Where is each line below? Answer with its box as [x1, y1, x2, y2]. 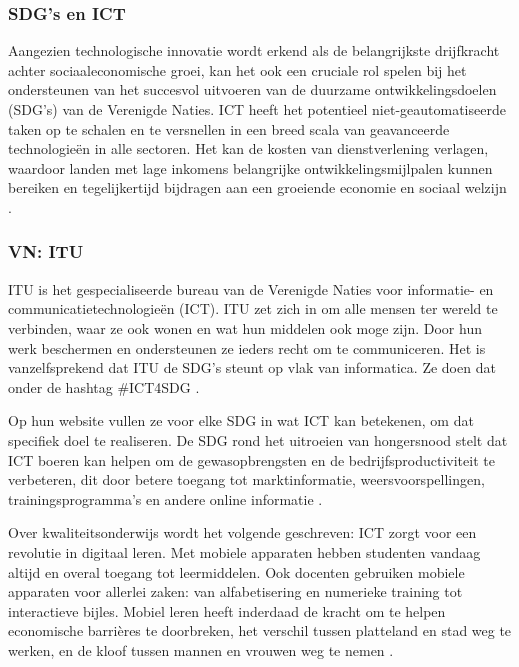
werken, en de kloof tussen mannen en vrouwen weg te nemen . [8, 639, 394, 660]
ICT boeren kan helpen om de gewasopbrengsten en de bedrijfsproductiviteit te [8, 449, 495, 470]
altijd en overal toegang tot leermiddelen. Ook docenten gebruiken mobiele [8, 561, 465, 582]
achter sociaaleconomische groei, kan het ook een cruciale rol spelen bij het [8, 59, 467, 80]
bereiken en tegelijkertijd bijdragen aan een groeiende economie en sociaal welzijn [8, 177, 507, 198]
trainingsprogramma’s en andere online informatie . [8, 488, 323, 509]
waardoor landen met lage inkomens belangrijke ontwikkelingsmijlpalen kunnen [8, 157, 493, 178]
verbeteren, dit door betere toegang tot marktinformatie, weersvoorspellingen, [8, 469, 485, 490]
